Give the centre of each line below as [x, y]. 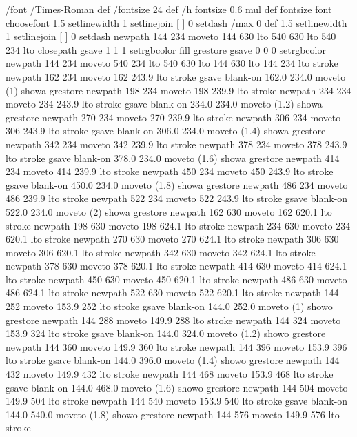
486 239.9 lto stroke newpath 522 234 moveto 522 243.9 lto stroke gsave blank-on [177, 198]
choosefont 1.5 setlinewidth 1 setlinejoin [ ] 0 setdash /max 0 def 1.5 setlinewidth [176, 22]
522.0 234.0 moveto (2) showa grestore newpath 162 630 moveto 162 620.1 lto [169, 211]
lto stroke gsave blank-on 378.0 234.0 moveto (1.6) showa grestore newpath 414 [173, 157]
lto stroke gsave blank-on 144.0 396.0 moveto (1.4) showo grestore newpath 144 [173, 360]
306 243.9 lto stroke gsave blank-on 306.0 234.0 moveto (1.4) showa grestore [166, 131]
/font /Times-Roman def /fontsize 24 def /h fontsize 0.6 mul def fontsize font [169, 9]
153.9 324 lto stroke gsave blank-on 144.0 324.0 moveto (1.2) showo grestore [166, 333]
